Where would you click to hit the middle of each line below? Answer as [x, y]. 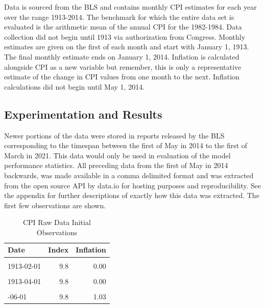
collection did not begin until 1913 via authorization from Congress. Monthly [125, 36]
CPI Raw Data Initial [57, 222]
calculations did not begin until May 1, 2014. [75, 86]
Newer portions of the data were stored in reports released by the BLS [114, 135]
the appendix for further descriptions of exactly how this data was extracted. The [132, 195]
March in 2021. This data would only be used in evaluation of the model [117, 155]
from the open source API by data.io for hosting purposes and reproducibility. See [133, 185]
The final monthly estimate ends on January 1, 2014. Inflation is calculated [122, 56]
